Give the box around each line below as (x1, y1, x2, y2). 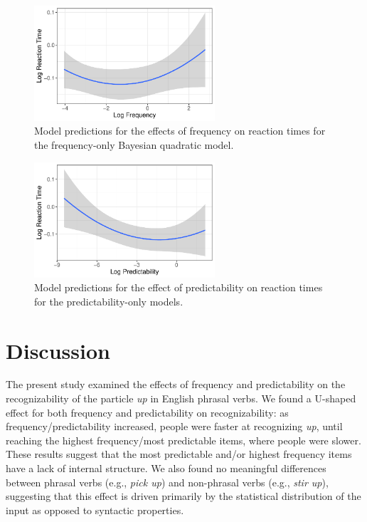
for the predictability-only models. (34, 293, 183, 308)
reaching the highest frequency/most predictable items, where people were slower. (6, 432, 361, 447)
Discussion (6, 335, 110, 365)
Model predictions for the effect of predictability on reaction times (34, 280, 323, 295)
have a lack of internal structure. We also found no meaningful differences (6, 461, 326, 475)
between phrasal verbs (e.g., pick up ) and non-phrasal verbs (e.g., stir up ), (6, 474, 329, 489)
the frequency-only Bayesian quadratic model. (34, 137, 234, 152)
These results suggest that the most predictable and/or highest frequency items (6, 447, 352, 461)
